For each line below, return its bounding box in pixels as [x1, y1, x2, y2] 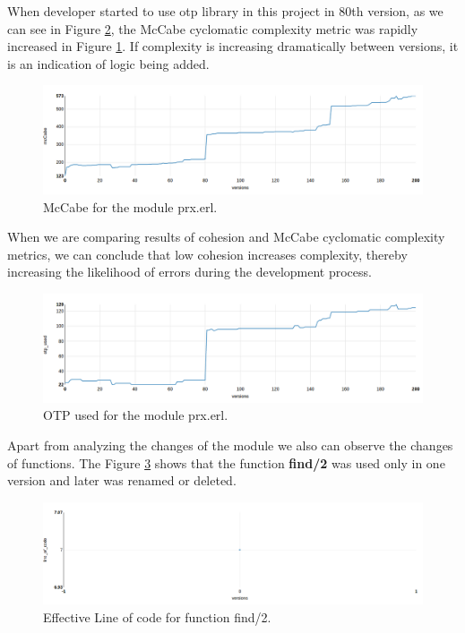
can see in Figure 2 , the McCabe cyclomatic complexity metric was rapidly [7, 19, 418, 38]
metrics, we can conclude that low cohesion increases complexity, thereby [7, 244, 408, 263]
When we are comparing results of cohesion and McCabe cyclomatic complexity [7, 227, 445, 246]
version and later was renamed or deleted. [7, 471, 237, 490]
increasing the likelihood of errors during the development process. [7, 262, 372, 281]
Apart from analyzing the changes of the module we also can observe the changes [7, 436, 453, 454]
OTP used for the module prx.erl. [43, 406, 228, 424]
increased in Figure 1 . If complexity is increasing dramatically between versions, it [7, 37, 459, 56]
